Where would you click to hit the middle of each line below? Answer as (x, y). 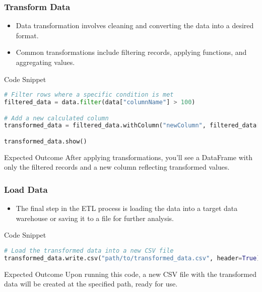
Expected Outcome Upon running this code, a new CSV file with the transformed (130, 274)
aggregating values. (45, 62)
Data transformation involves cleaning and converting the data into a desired (135, 25)
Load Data (26, 189)
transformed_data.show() (46, 141)
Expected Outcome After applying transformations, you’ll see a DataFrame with (128, 157)
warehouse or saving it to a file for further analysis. (95, 218)
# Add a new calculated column (56, 118)
